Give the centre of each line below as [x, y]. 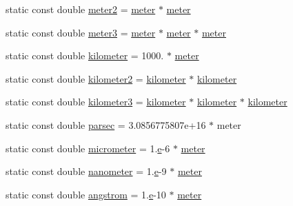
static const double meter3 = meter [81, 32]
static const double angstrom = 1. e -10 [86, 194]
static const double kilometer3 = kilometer [96, 102]
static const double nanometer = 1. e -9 [86, 171]
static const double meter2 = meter [81, 9]
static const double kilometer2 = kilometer [96, 78]
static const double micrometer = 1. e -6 [88, 148]
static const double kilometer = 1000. [85, 55]
